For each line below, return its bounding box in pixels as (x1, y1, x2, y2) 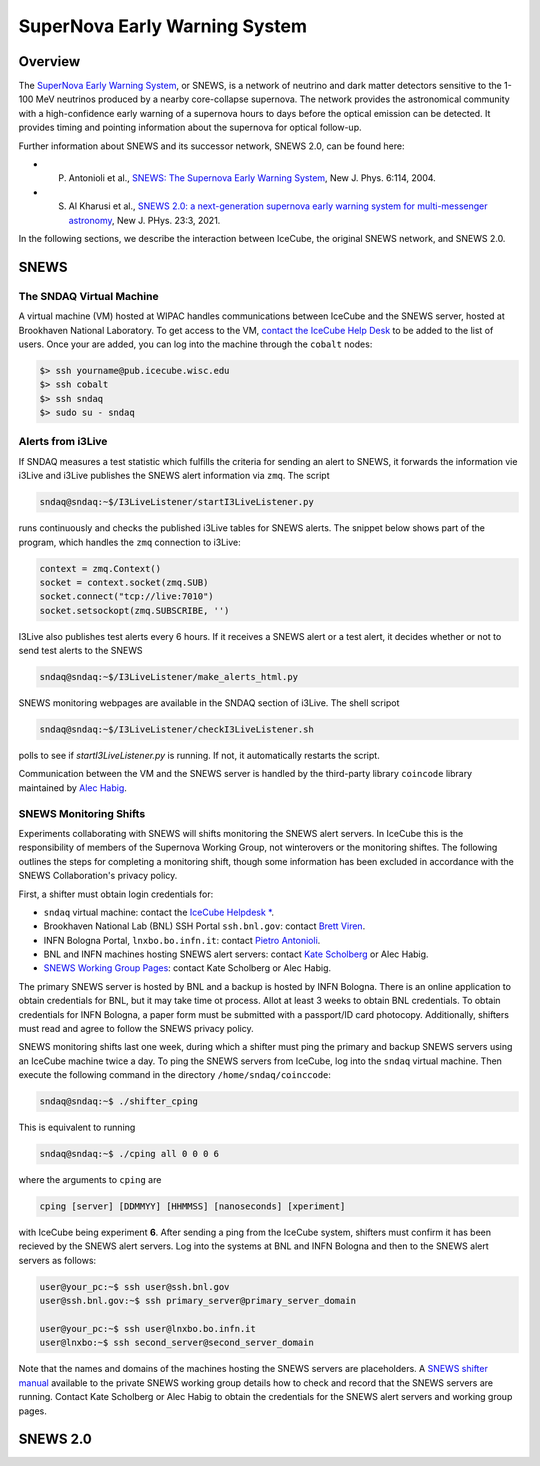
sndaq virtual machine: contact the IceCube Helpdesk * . (43, 906, 275, 918)
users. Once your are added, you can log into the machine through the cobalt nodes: (18, 338, 373, 350)
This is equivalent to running (18, 1121, 136, 1134)
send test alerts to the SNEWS (18, 645, 143, 657)
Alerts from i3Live (18, 435, 108, 449)
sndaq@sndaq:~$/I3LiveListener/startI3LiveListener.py (39, 496, 314, 508)
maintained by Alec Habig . (18, 781, 127, 794)
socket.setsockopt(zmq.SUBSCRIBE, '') (39, 605, 230, 616)
